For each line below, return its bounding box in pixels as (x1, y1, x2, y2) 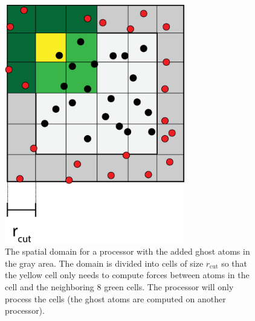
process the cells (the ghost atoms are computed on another (5, 292, 226, 305)
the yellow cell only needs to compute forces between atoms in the (5, 269, 250, 281)
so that (221, 256, 248, 269)
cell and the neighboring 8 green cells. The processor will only (5, 281, 234, 293)
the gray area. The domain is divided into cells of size (5, 256, 204, 269)
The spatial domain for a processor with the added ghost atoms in (5, 245, 250, 258)
